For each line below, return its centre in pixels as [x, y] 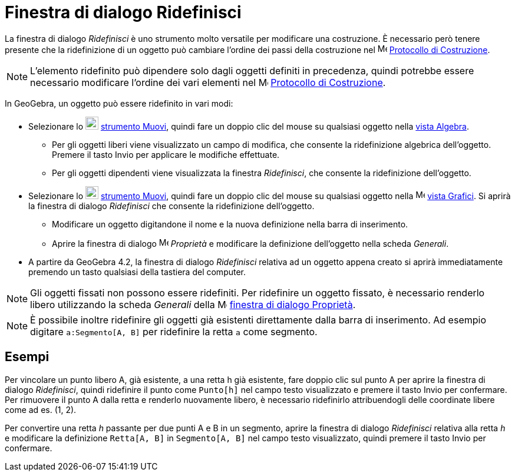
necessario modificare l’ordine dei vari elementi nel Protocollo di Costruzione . [208, 82]
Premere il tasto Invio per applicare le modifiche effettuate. [166, 154]
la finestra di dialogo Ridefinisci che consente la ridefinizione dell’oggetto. [171, 206]
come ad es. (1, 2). [41, 409]
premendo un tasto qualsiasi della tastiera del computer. [137, 272]
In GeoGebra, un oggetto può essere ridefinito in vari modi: [119, 103]
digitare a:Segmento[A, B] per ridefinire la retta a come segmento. [174, 331]
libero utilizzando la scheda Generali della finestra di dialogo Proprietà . [193, 304]
